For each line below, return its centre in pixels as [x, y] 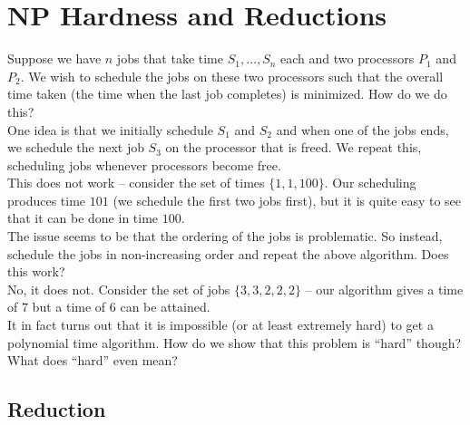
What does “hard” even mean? [93, 360]
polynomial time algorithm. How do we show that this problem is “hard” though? [235, 342]
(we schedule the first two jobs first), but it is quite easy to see [287, 200]
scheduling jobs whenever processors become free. [144, 164]
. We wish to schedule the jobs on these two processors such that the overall [232, 76]
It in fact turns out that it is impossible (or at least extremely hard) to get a [220, 325]
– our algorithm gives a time [384, 289]
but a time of [69, 307]
